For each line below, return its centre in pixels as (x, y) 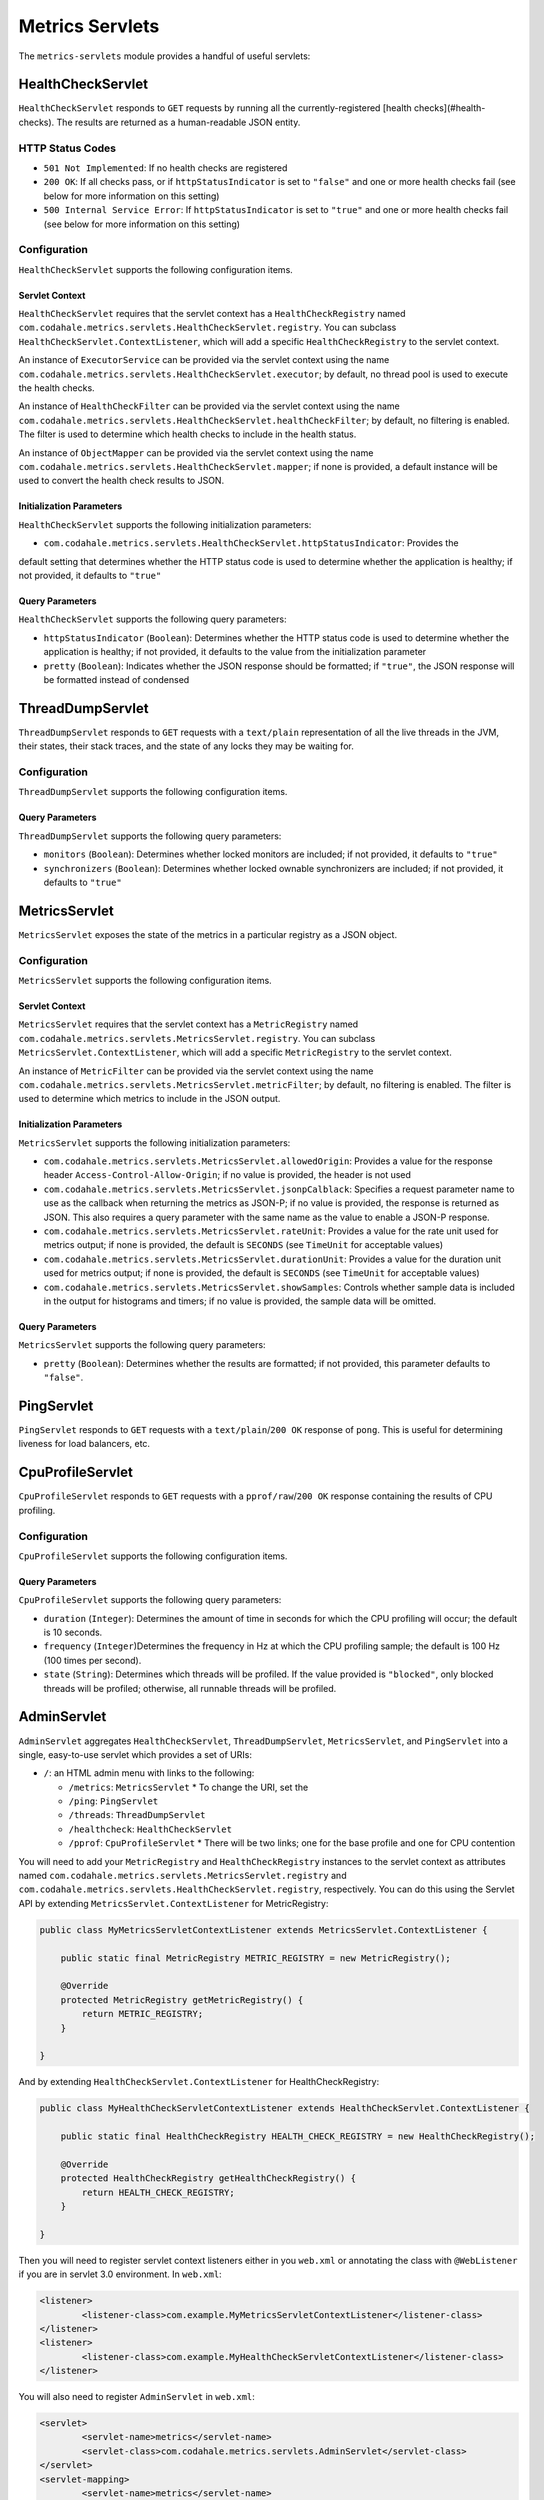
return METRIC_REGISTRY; (142, 2014)
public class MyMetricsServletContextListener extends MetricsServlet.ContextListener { (264, 1929)
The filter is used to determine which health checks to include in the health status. (187, 434)
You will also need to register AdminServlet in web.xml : (136, 2397)
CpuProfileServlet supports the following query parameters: (150, 1600)
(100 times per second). (92, 1660)
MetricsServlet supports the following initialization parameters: (154, 1142)
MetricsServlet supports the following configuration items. (145, 980)
